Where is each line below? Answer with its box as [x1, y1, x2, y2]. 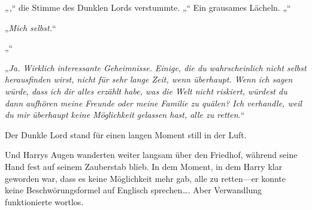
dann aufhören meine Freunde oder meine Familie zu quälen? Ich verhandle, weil [5, 96, 302, 109]
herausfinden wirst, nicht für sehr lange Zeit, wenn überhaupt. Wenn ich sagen [5, 73, 293, 86]
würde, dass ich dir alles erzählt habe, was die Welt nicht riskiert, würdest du [5, 84, 287, 97]
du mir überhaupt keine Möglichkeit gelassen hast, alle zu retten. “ [5, 108, 245, 121]
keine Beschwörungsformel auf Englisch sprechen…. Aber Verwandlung [5, 184, 262, 196]
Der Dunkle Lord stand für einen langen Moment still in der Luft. [5, 128, 247, 141]
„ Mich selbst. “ [5, 21, 56, 34]
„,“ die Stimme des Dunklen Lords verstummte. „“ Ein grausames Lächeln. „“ [5, 1, 291, 13]
